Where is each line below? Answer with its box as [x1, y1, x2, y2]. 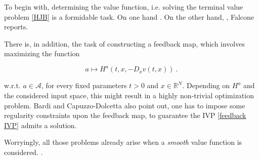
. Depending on [182, 80, 230, 91]
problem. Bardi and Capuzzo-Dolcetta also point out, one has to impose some [4, 100, 245, 110]
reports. [4, 21, 28, 32]
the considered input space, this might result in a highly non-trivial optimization [4, 90, 254, 101]
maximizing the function [4, 48, 80, 59]
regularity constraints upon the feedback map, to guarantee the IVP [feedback [4, 110, 246, 121]
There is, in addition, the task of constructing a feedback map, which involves [4, 38, 245, 49]
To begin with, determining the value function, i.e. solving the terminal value [4, 2, 243, 12]
